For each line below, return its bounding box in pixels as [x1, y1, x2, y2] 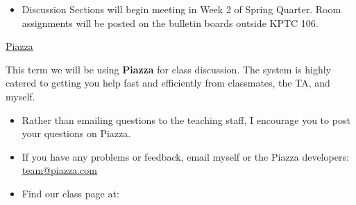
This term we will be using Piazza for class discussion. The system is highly [6, 62, 331, 76]
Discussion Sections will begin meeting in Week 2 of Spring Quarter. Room [22, 2, 341, 16]
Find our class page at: [22, 186, 119, 200]
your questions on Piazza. [22, 126, 131, 141]
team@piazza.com [22, 163, 97, 177]
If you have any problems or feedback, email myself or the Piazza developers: [22, 149, 349, 163]
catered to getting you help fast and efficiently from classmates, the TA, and [6, 75, 330, 90]
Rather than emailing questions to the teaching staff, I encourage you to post [22, 112, 350, 127]
